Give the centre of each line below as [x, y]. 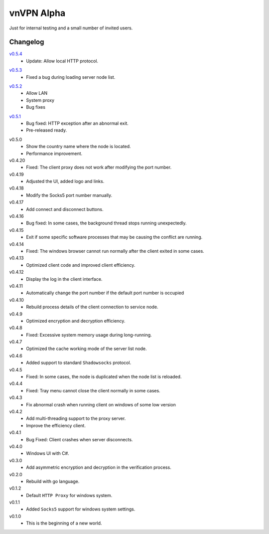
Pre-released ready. [47, 130]
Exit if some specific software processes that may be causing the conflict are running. [114, 237]
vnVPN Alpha [37, 13]
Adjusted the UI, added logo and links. [65, 181]
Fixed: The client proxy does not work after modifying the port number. [99, 168]
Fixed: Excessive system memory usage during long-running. [89, 335]
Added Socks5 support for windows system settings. [81, 509]
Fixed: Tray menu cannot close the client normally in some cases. [93, 390]
